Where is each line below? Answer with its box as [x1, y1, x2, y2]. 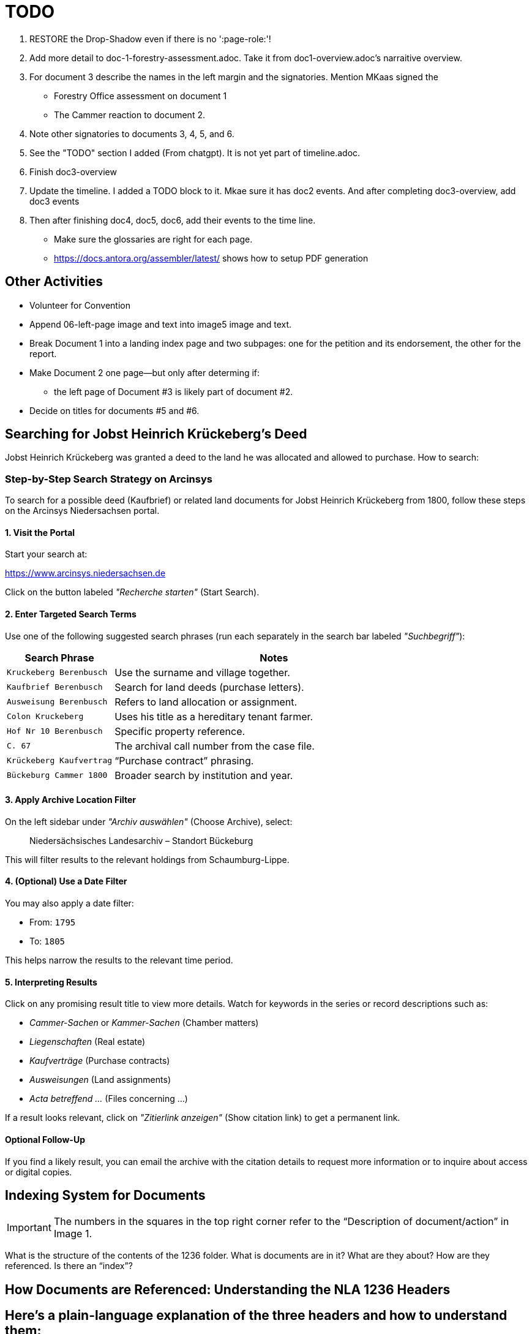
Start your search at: [5, 549, 88, 560]
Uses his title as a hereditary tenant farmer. [114, 710, 313, 723]
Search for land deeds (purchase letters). [114, 680, 304, 693]
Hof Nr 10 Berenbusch [7, 726, 103, 736]
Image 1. [53, 1227, 92, 1240]
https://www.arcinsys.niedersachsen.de [5, 568, 166, 579]
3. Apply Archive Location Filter [5, 794, 137, 805]
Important [7, 1221, 51, 1234]
